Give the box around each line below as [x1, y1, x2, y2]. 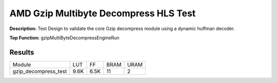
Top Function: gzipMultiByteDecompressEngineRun [9, 35, 120, 41]
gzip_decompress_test [12, 68, 67, 75]
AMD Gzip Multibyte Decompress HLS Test [9, 8, 196, 19]
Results [9, 48, 34, 57]
